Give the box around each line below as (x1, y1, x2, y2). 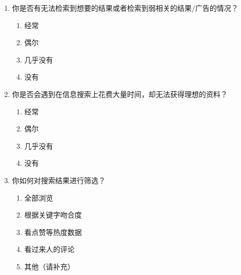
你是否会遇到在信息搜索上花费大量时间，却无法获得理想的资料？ (12, 88, 228, 99)
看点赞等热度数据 (24, 226, 82, 237)
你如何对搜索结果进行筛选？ (12, 174, 106, 185)
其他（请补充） (24, 261, 75, 271)
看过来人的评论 (24, 244, 75, 254)
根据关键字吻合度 (24, 209, 82, 220)
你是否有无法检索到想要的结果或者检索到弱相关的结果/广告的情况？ (12, 3, 238, 13)
